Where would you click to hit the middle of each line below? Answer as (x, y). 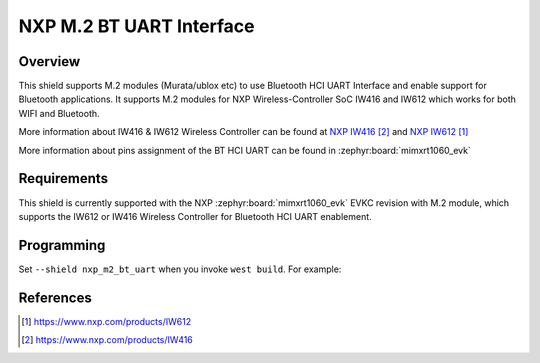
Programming (62, 245)
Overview (49, 61)
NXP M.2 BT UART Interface (136, 26)
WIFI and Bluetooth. (59, 113)
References (55, 297)
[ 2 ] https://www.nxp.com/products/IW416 (107, 340)
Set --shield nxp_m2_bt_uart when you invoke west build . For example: (180, 269)
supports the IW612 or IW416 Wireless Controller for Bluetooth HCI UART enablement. (195, 216)
